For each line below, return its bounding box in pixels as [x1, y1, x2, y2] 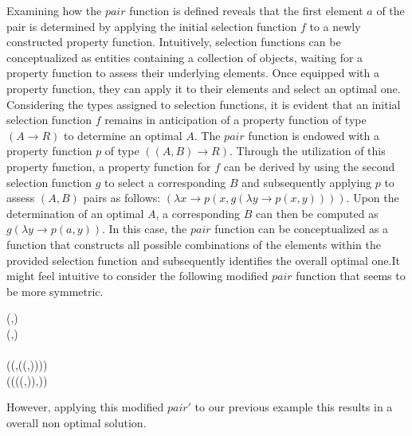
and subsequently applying [241, 173, 372, 190]
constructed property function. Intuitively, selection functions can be [6, 33, 341, 50]
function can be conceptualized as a [214, 220, 389, 237]
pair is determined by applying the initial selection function [6, 18, 297, 34]
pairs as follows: [83, 189, 161, 206]
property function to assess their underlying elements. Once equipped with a [6, 64, 380, 81]
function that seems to [296, 267, 406, 284]
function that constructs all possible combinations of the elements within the [6, 236, 381, 252]
